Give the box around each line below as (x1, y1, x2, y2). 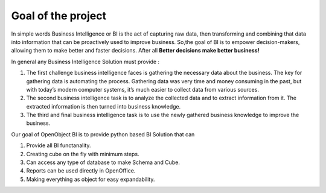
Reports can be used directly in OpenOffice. (26, 167, 136, 174)
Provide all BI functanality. (26, 142, 91, 149)
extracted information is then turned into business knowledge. (26, 103, 181, 110)
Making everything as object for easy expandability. (26, 176, 155, 183)
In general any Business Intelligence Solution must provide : (11, 58, 160, 65)
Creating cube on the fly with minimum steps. (26, 150, 139, 157)
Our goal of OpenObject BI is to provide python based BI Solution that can (11, 130, 195, 138)
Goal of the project (11, 9, 107, 22)
